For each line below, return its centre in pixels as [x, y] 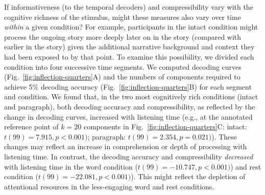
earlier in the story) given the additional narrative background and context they [129, 47]
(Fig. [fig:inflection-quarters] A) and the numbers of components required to [122, 77]
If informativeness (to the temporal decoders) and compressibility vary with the [129, 7]
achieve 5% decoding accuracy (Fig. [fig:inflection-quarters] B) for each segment [128, 86]
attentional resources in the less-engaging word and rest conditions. [109, 186]
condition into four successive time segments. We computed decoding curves [123, 66]
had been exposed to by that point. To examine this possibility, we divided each [129, 56]
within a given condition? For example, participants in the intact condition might [131, 27]
